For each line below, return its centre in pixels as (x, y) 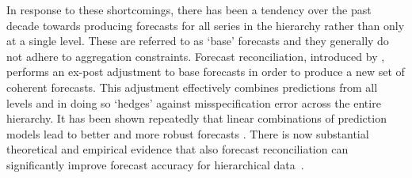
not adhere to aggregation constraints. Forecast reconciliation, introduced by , (196, 56)
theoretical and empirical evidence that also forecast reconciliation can (177, 149)
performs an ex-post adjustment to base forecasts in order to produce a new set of (206, 72)
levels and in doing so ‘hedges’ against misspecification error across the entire (194, 102)
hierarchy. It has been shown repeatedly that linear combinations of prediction (196, 118)
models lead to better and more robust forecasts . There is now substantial (188, 133)
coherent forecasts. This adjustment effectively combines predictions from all (192, 87)
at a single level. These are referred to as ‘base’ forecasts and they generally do (198, 41)
